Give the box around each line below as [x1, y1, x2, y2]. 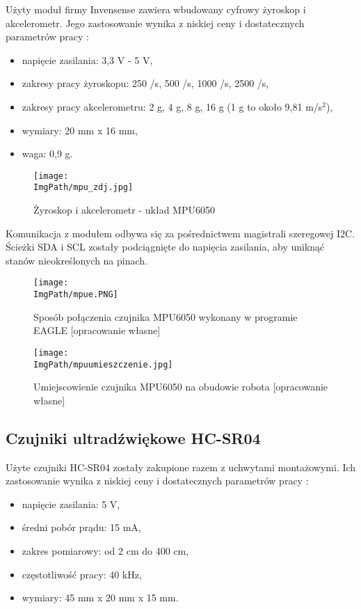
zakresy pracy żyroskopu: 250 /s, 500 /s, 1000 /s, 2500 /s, [22, 76, 269, 90]
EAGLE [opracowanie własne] [33, 323, 161, 338]
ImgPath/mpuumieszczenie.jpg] [33, 359, 173, 370]
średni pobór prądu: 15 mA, [22, 520, 141, 535]
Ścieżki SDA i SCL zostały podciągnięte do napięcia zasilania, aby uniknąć [6, 239, 325, 254]
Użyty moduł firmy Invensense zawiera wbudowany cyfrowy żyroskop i [6, 2, 306, 16]
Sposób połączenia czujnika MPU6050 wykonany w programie [33, 309, 298, 324]
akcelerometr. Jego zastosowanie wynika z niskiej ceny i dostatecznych [6, 15, 305, 30]
